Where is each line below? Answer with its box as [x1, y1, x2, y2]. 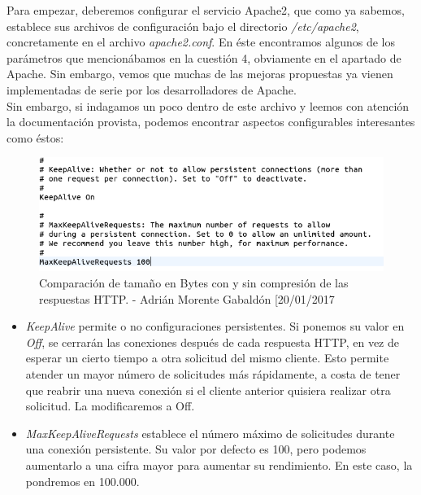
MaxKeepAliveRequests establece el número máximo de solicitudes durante [25, 424, 395, 441]
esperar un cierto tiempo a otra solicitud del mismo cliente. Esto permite [25, 349, 389, 366]
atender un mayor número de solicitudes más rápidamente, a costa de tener [25, 365, 401, 382]
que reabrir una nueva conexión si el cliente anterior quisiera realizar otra [25, 381, 391, 398]
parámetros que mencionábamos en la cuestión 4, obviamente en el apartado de [7, 49, 401, 66]
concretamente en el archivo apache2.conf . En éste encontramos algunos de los [7, 33, 396, 50]
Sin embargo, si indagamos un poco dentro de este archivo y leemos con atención [7, 97, 410, 114]
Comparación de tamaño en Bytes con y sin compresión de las [39, 274, 349, 291]
